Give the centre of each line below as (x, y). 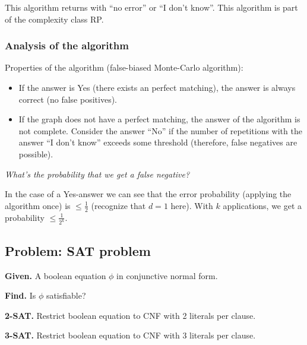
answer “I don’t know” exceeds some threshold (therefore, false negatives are (158, 142)
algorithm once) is (38, 205)
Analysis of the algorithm (67, 45)
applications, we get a (262, 205)
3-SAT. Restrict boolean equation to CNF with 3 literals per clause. (130, 335)
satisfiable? (66, 295)
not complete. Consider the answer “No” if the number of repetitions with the (160, 130)
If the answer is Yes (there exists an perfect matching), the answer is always (157, 87)
